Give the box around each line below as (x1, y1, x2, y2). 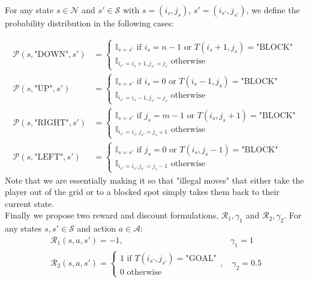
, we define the (246, 4, 300, 16)
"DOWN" (34, 50, 69, 59)
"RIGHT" (34, 118, 69, 127)
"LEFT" (34, 152, 64, 161)
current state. (5, 197, 55, 209)
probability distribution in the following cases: (5, 17, 174, 29)
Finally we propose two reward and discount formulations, (5, 209, 219, 221)
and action (77, 222, 116, 235)
